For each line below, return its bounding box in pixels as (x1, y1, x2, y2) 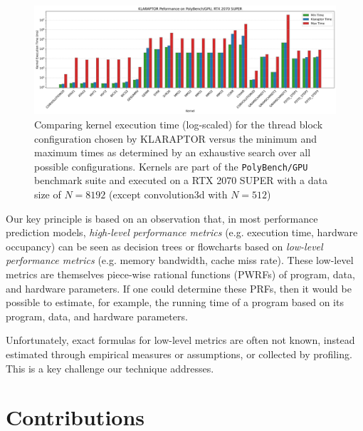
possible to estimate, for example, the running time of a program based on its (6, 295, 344, 310)
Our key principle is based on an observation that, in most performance (6, 211, 318, 225)
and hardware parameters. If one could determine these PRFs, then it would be (6, 280, 352, 295)
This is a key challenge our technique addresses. (6, 360, 214, 375)
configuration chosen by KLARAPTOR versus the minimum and (34, 131, 317, 146)
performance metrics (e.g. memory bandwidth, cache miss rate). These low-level (6, 253, 354, 268)
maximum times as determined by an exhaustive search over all (34, 145, 311, 160)
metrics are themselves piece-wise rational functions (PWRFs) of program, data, (6, 266, 355, 281)
